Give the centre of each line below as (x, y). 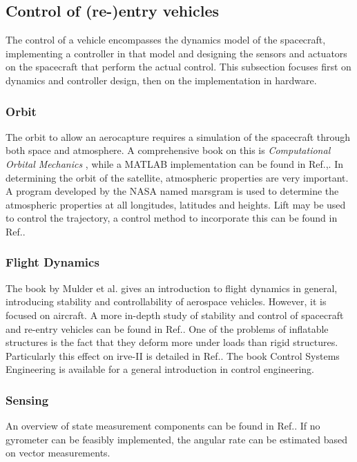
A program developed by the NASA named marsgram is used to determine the (172, 191)
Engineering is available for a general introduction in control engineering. (160, 369)
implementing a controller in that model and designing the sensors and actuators (176, 53)
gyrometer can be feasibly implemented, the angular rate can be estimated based (177, 439)
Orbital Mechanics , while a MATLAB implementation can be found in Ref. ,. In (174, 163)
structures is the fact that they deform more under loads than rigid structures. (172, 342)
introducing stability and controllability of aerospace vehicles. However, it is (166, 301)
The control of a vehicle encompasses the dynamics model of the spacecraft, (166, 40)
